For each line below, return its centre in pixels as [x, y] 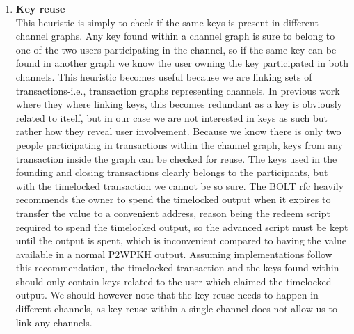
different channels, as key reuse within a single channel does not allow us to [176, 309]
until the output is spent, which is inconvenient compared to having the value [181, 240]
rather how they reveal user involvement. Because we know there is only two [178, 131]
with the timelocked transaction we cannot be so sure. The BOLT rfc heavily [180, 185]
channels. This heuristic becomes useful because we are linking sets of [164, 76]
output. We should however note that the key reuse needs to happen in [167, 295]
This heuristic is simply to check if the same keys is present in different [167, 22]
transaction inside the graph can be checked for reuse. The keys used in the [176, 158]
